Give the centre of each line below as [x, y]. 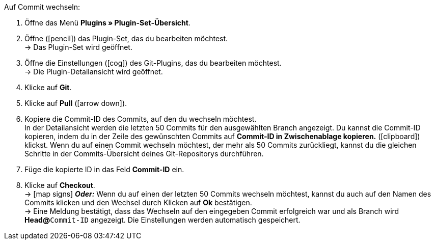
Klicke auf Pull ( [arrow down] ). [76, 103]
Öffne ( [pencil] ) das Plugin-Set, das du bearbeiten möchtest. [126, 38]
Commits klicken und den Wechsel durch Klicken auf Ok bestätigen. [138, 202]
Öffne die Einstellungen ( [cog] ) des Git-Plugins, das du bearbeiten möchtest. [153, 63]
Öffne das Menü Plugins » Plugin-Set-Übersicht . [107, 23]
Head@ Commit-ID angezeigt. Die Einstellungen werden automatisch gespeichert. [162, 220]
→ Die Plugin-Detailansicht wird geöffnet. [94, 72]
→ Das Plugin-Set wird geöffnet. [78, 47]
